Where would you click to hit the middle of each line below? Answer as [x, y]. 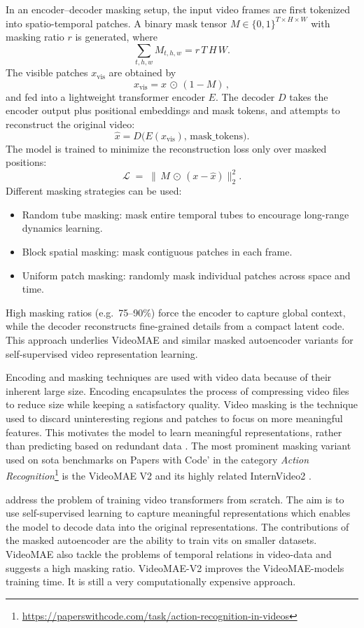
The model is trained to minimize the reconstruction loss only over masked [166, 148]
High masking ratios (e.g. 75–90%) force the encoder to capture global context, [176, 312]
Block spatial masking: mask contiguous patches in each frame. [157, 251]
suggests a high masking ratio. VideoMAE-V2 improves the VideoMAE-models [175, 567]
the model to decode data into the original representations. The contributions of [177, 526]
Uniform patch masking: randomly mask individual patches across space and [186, 275]
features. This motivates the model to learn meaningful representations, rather [174, 432]
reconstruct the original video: [70, 124]
